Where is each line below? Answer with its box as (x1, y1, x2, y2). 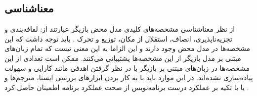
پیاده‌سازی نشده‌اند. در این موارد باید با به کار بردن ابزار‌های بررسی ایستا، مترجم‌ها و (4, 72, 253, 83)
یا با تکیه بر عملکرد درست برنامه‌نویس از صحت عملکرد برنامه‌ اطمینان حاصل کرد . (4, 82, 249, 92)
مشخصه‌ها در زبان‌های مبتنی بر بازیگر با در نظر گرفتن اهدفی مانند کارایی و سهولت (4, 62, 250, 73)
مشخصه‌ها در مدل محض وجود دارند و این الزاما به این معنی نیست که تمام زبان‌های (4, 43, 250, 53)
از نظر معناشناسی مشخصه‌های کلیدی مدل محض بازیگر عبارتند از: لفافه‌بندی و (4, 24, 235, 34)
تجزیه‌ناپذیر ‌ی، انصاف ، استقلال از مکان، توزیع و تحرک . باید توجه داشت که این (4, 33, 232, 44)
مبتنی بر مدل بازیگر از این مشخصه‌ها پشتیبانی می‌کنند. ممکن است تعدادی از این (4, 52, 241, 63)
